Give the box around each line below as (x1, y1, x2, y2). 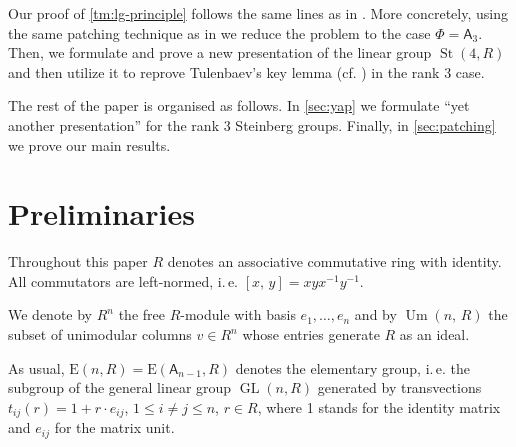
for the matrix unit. (54, 417, 175, 438)
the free (118, 304, 165, 325)
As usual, (8, 357, 65, 378)
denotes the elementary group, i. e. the (235, 357, 470, 378)
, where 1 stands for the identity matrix (257, 396, 501, 417)
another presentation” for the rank (8, 114, 220, 135)
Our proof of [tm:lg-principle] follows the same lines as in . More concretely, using (8, 3, 508, 23)
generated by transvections (317, 377, 482, 398)
